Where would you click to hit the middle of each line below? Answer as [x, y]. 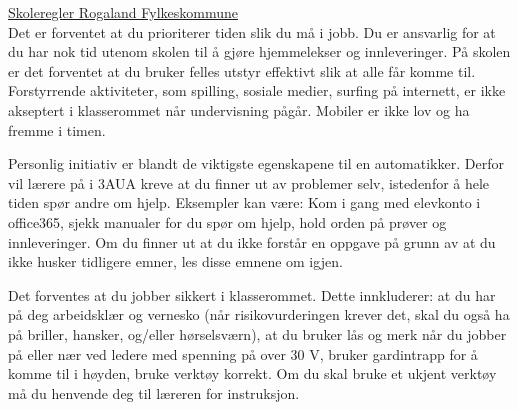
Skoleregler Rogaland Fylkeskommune [123, 12]
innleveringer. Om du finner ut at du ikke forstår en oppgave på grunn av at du [252, 241]
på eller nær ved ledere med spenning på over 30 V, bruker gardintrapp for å [243, 353]
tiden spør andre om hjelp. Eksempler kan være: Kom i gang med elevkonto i [244, 202]
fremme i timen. [57, 129]
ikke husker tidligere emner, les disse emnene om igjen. [175, 261]
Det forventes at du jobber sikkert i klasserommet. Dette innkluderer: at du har [252, 294]
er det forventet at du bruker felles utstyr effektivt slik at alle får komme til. [242, 70]
